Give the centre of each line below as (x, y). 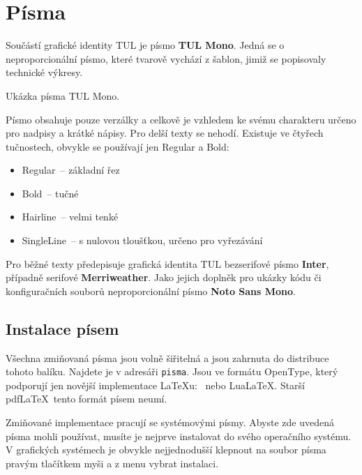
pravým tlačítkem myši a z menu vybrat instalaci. (112, 463)
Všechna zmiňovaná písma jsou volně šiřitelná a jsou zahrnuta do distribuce (167, 357)
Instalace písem (62, 328)
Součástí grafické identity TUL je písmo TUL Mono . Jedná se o (145, 45)
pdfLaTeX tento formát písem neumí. (86, 399)
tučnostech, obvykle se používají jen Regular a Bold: (118, 146)
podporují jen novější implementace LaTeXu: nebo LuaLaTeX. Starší (156, 385)
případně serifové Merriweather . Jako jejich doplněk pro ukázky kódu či (164, 277)
